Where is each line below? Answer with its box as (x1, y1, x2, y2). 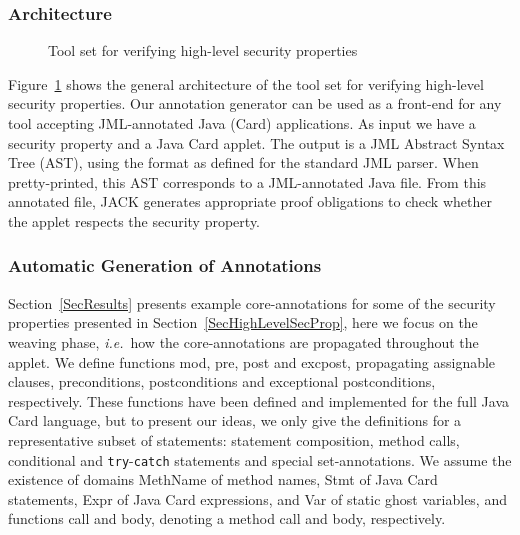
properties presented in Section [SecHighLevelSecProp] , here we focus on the (8, 312, 478, 333)
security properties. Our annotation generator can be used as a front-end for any (8, 93, 502, 114)
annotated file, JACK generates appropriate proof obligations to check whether (8, 191, 492, 212)
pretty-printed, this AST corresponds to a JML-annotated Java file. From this (8, 171, 487, 192)
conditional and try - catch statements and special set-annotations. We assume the (8, 449, 512, 470)
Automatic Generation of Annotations (8, 253, 322, 278)
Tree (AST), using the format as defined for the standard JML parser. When (8, 152, 479, 173)
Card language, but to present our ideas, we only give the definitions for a (8, 410, 462, 431)
